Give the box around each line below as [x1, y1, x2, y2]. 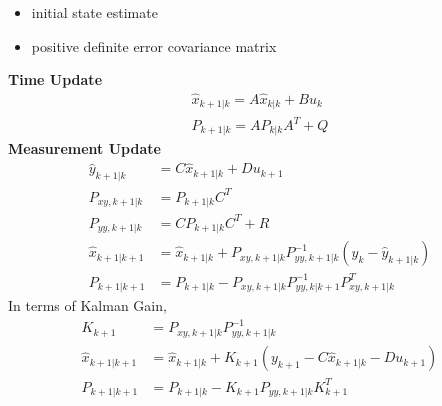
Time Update [8, 69, 103, 90]
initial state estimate [31, 2, 158, 22]
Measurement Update [8, 138, 161, 159]
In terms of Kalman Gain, [8, 295, 167, 316]
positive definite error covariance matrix [31, 35, 277, 56]
